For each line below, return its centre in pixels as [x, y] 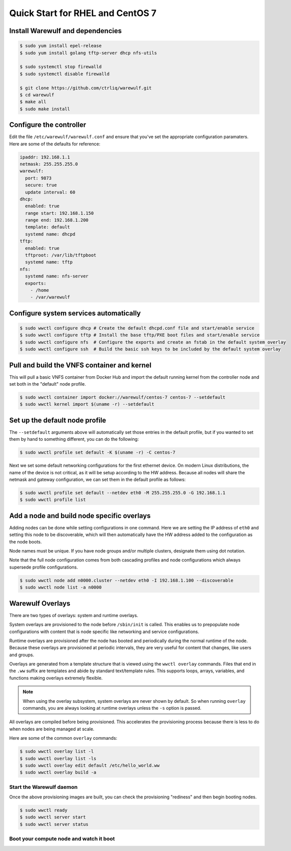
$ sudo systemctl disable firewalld [65, 74]
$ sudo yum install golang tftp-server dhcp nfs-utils [88, 53]
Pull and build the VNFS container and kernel [80, 365]
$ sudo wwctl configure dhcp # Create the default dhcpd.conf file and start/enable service [137, 328]
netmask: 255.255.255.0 [49, 164]
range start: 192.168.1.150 [59, 213]
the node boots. [25, 541]
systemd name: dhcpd [50, 234]
